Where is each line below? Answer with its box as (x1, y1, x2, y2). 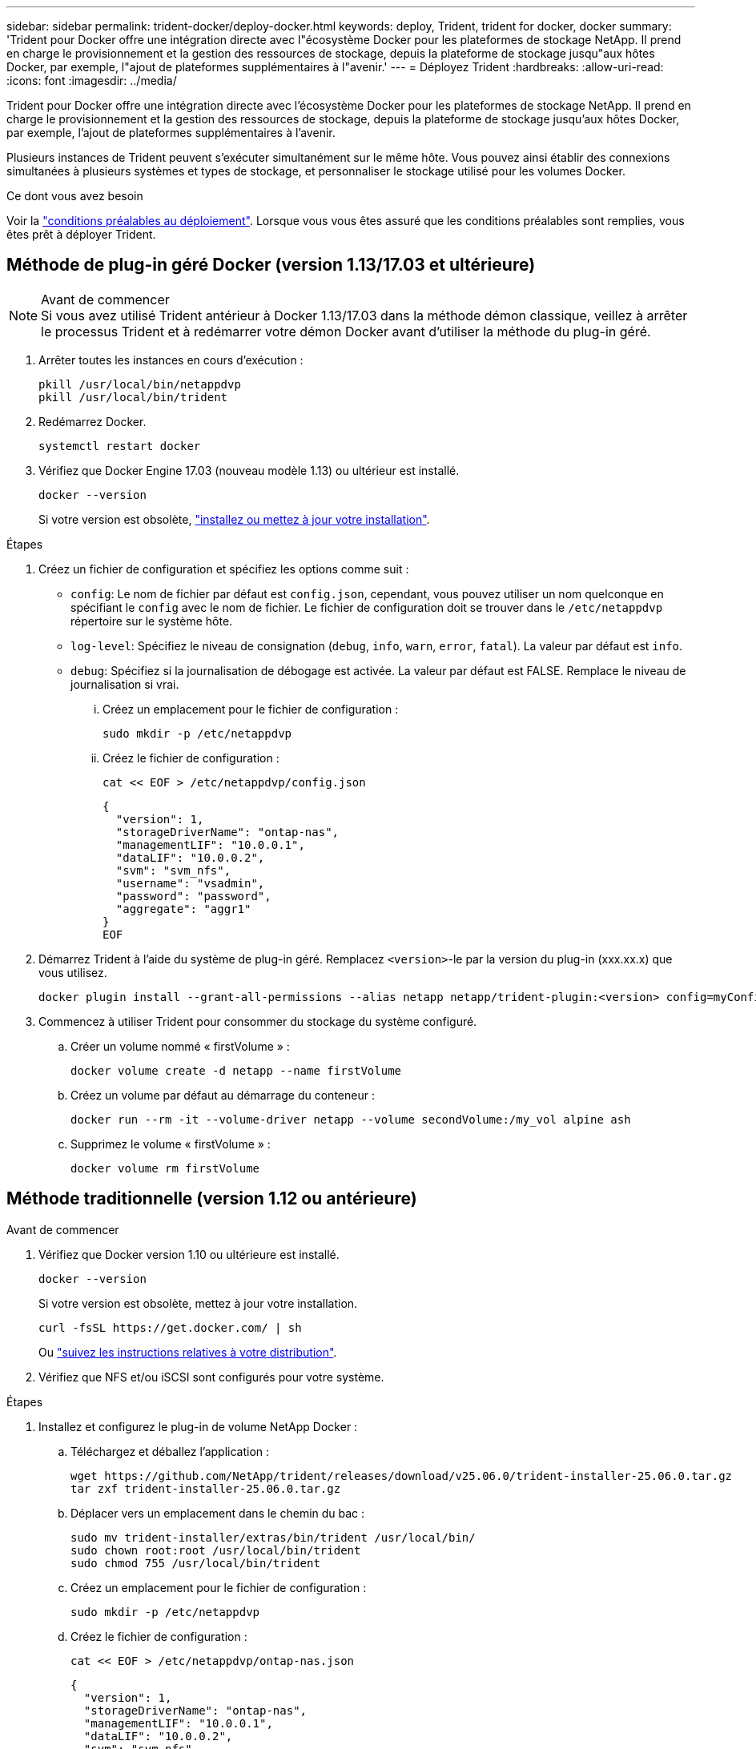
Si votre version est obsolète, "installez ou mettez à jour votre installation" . (38, 512, 430, 526)
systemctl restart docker (38, 439, 201, 452)
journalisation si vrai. (70, 677, 179, 691)
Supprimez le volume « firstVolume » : (70, 1136, 271, 1151)
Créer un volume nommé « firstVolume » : (70, 1039, 290, 1053)
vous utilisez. (38, 965, 107, 979)
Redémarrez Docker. (38, 414, 147, 428)
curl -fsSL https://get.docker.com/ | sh (38, 1321, 302, 1334)
